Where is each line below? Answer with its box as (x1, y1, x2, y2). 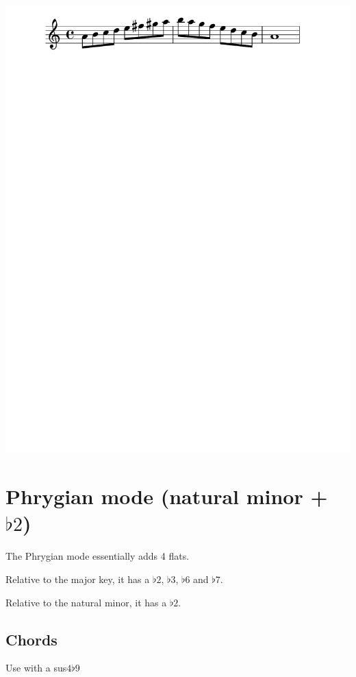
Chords (5, 628, 58, 650)
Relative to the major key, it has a (5, 571, 150, 586)
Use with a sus (5, 661, 67, 675)
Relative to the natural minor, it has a (5, 595, 167, 609)
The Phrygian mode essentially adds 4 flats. (5, 549, 190, 563)
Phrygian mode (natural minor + (5, 482, 328, 510)
